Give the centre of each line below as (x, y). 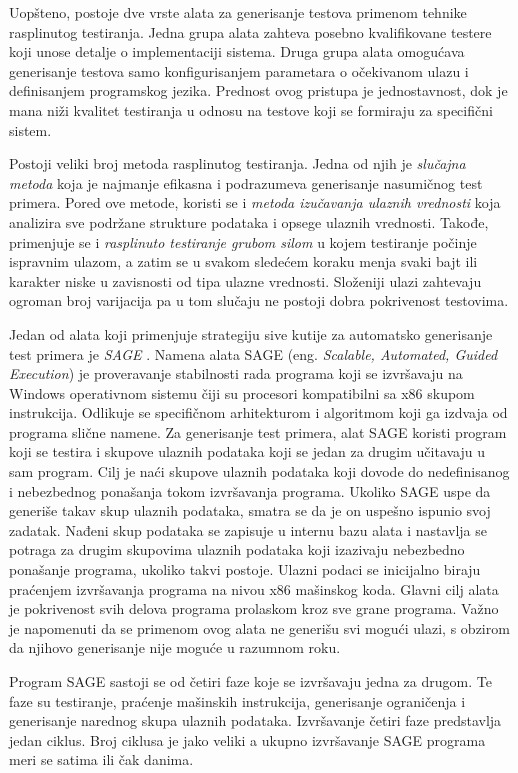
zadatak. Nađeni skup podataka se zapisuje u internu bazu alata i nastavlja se (248, 529)
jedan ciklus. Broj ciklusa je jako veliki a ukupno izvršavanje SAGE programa (247, 739)
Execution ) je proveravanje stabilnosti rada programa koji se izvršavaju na (236, 373)
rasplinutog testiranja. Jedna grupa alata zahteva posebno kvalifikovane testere (250, 31)
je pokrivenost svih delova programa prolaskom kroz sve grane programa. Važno (254, 608)
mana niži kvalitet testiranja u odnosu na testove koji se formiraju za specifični (251, 109)
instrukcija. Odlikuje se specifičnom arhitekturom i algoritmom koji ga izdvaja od (258, 412)
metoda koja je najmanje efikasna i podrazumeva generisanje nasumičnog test (246, 182)
